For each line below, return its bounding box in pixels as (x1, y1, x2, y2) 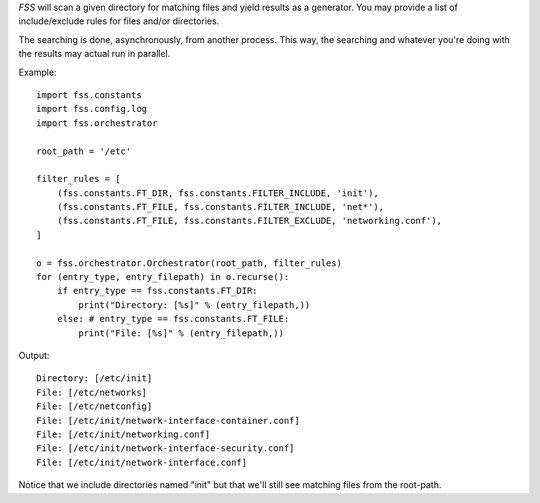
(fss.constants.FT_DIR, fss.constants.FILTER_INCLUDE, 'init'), (56, 187, 379, 199)
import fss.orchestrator (36, 117, 158, 129)
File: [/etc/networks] (36, 386, 148, 398)
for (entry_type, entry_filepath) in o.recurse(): (36, 271, 290, 283)
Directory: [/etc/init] (36, 373, 153, 384)
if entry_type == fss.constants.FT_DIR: (56, 285, 259, 297)
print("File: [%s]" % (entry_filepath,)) (78, 327, 285, 339)
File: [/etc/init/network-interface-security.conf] (36, 443, 295, 454)
